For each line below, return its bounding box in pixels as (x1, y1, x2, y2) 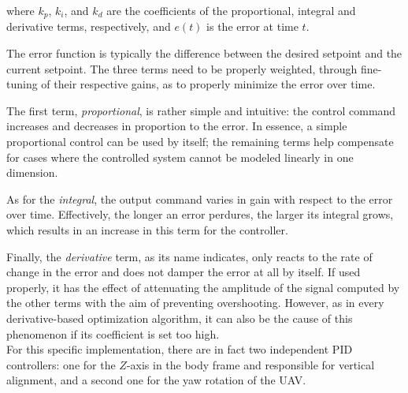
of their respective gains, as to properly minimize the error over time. (41, 76, 376, 92)
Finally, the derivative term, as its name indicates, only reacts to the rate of (6, 248, 373, 264)
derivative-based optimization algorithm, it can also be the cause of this (6, 309, 353, 326)
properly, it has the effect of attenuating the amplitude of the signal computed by (6, 279, 400, 295)
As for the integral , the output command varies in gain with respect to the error (6, 190, 393, 207)
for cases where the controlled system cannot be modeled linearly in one (6, 148, 354, 165)
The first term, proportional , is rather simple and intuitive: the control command (6, 102, 396, 118)
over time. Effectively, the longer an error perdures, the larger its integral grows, (6, 206, 394, 223)
